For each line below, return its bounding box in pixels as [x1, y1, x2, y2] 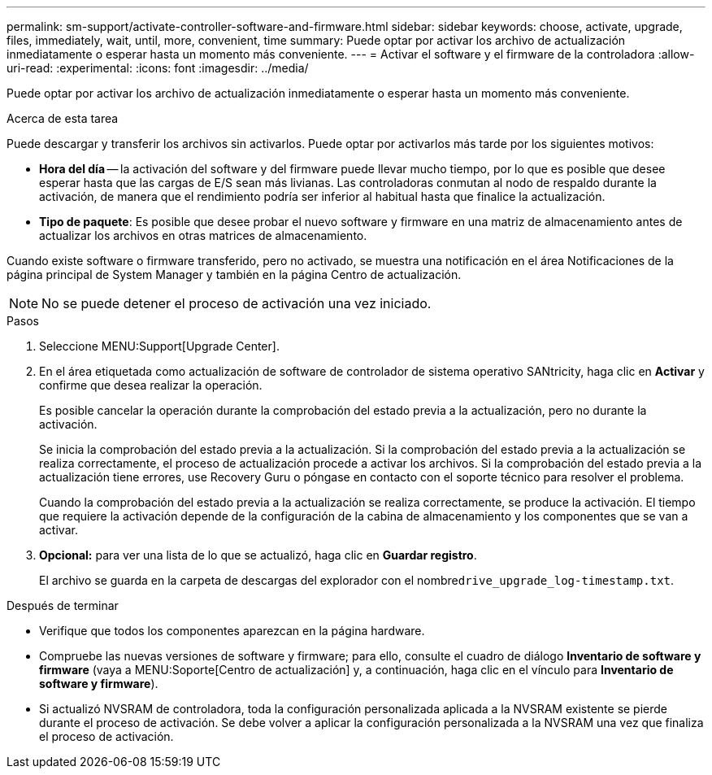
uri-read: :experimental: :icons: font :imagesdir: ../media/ [7, 61, 309, 75]
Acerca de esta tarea [7, 111, 119, 125]
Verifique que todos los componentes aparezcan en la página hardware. [39, 624, 425, 638]
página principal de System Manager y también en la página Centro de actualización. [7, 268, 462, 281]
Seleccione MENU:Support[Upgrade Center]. [39, 339, 280, 353]
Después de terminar [7, 599, 119, 612]
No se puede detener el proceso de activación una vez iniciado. [41, 295, 432, 311]
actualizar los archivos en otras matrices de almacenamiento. [39, 229, 367, 242]
